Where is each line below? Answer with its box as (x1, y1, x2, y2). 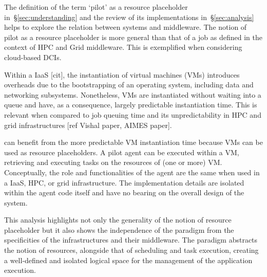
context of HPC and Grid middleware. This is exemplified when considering (4, 42, 242, 52)
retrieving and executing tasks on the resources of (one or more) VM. (4, 157, 222, 168)
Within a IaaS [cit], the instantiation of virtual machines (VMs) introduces (4, 69, 240, 80)
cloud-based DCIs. (4, 51, 62, 62)
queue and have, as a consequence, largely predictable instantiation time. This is (4, 99, 257, 110)
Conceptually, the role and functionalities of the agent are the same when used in (4, 167, 260, 177)
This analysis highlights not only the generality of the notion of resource (4, 214, 232, 225)
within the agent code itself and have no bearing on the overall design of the (4, 187, 244, 198)
